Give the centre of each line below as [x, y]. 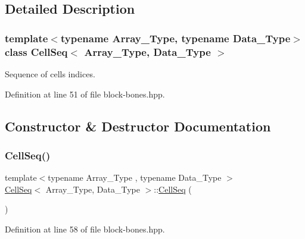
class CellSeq [36, 51]
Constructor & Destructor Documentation [138, 126]
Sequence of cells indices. [50, 73]
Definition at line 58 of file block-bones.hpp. [85, 229]
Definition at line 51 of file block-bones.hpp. [85, 94]
